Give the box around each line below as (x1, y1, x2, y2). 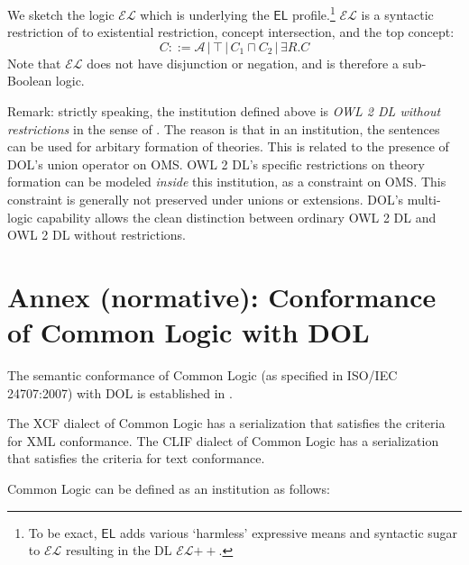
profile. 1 (291, 3, 336, 23)
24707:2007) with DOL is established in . (7, 383, 233, 402)
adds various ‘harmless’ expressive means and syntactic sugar (119, 523, 458, 542)
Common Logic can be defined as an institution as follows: (7, 479, 330, 498)
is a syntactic (361, 5, 434, 23)
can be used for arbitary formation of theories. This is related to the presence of (7, 137, 449, 156)
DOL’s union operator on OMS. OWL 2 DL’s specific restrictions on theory (7, 154, 425, 173)
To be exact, (28, 523, 97, 542)
